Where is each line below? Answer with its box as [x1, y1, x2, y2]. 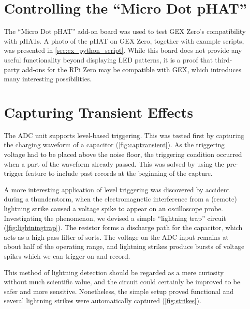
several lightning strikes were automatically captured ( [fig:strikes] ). [4, 295, 201, 306]
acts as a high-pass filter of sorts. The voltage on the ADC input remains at [4, 232, 229, 242]
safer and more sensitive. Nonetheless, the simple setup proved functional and [4, 286, 234, 296]
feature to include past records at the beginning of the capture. [26, 168, 213, 178]
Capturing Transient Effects [4, 102, 193, 122]
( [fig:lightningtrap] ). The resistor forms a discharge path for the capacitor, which [4, 222, 243, 232]
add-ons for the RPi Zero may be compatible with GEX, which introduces [22, 64, 242, 74]
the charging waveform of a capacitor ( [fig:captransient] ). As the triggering [4, 139, 225, 150]
